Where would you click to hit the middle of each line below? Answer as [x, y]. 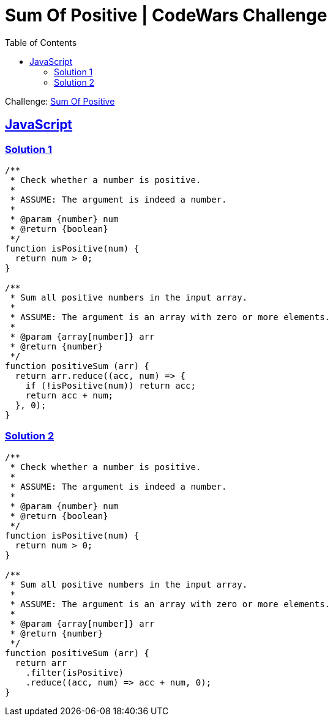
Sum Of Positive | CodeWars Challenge [166, 15]
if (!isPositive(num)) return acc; [110, 385]
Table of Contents [41, 42]
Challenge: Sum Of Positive [60, 101]
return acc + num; [69, 395]
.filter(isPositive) [74, 672]
